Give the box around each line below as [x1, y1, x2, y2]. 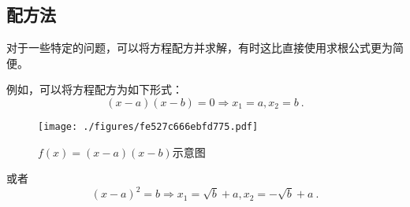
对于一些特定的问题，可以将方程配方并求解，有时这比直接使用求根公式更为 [6, 39, 393, 56]
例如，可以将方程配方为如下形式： [6, 81, 183, 98]
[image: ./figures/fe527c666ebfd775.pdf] [38, 120, 259, 132]
